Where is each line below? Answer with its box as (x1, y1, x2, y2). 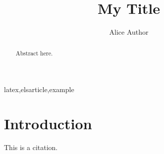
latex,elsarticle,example (4, 84, 74, 95)
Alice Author (109, 27, 149, 37)
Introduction (4, 113, 92, 133)
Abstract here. (15, 49, 53, 57)
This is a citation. (4, 142, 58, 152)
